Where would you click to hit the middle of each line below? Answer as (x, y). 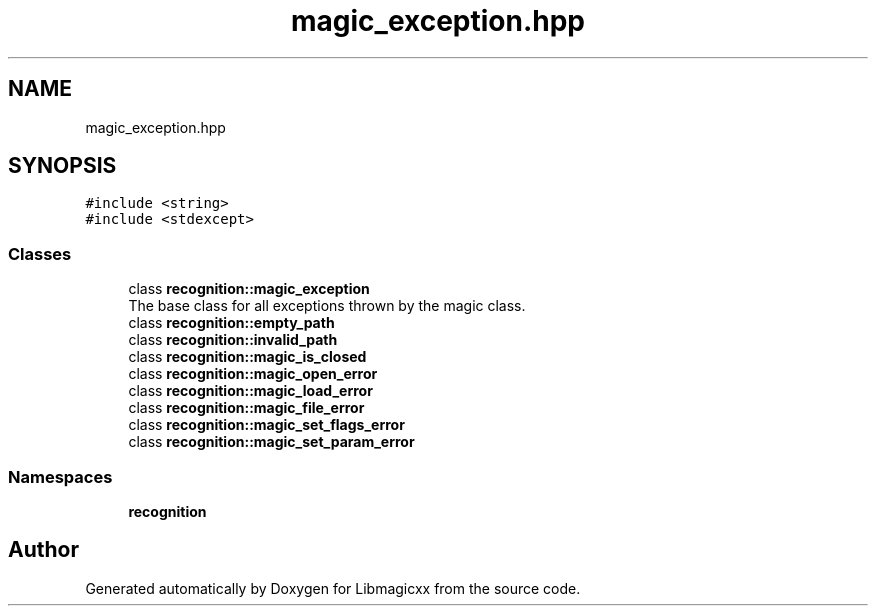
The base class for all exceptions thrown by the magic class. (327, 306)
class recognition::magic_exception (249, 289)
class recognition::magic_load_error (250, 391)
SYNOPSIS (62, 166)
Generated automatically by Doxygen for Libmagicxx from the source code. (333, 588)
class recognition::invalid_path (233, 340)
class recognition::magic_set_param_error (271, 442)
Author (43, 550)
